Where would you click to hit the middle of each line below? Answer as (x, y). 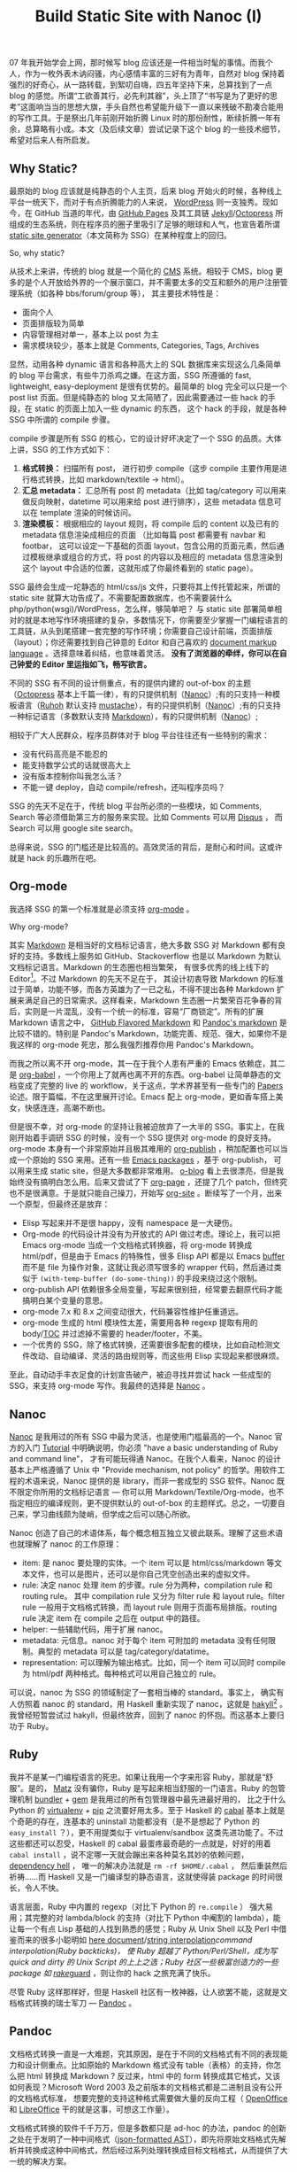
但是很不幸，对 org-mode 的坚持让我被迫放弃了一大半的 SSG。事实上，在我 (147, 1127)
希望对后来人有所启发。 (52, 140)
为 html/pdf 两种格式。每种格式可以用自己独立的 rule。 (121, 1674)
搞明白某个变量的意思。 (65, 1300)
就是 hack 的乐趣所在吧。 (55, 858)
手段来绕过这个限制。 (223, 1278)
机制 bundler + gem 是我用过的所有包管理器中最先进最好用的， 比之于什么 (151, 1799)
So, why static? (37, 253)
